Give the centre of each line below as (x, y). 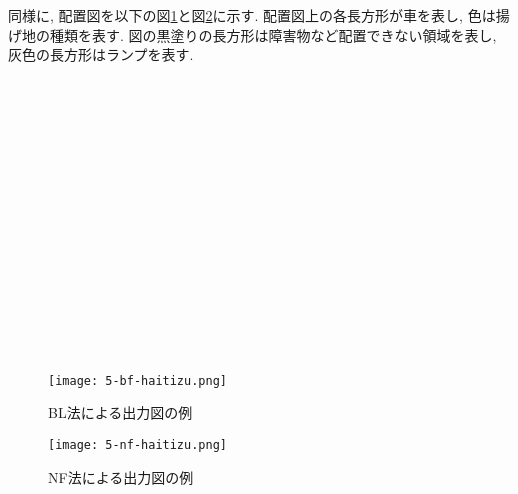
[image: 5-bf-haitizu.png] (137, 380)
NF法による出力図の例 (121, 476)
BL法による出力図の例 (120, 412)
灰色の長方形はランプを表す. (101, 54)
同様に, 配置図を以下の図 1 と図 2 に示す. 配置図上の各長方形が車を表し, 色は (252, 15)
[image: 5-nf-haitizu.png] (137, 444)
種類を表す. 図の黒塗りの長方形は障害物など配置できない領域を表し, (273, 34)
